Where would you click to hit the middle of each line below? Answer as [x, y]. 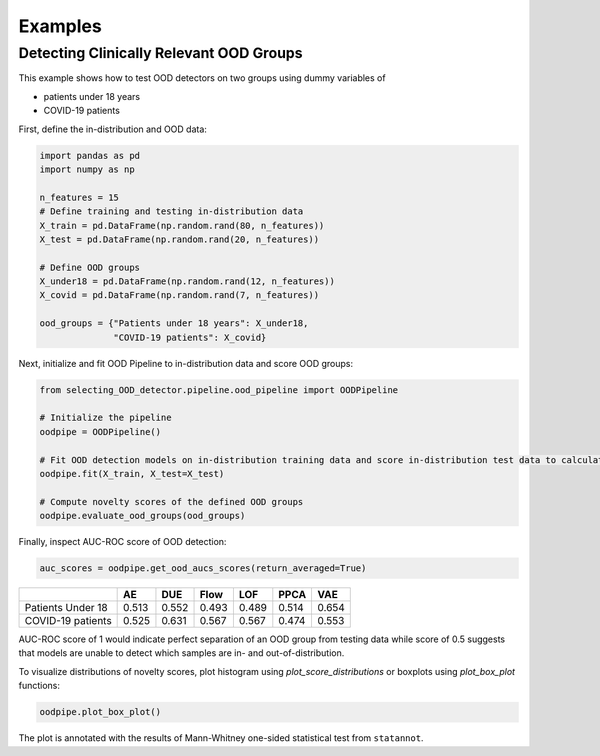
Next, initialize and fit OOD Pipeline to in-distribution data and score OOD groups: [186, 363]
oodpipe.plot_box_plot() [100, 712]
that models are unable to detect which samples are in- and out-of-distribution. [181, 653]
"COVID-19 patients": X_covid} [190, 337]
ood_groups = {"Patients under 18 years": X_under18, [174, 323]
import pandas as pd [89, 155]
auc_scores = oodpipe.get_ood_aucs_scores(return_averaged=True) [203, 568]
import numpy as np [87, 169]
